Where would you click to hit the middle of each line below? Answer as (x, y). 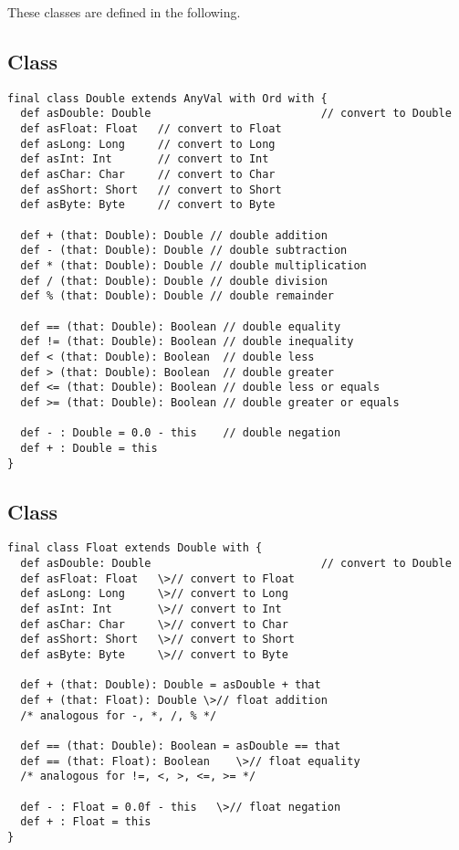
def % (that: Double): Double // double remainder (177, 296)
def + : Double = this (89, 448)
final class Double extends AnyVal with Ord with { (167, 98)
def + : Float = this (86, 822)
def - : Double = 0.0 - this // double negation (181, 433)
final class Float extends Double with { (135, 548)
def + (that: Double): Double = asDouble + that (171, 685)
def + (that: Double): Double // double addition (174, 235)
